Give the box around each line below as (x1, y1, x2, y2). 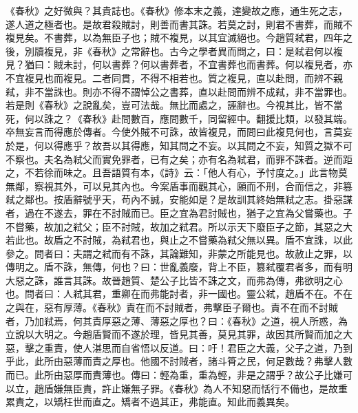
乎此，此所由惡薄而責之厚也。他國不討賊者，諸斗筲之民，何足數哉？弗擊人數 (6, 354, 352, 368)
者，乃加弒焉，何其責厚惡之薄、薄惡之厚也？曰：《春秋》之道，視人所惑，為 (6, 313, 348, 328)
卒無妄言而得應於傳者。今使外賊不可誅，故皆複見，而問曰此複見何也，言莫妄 (6, 125, 352, 139)
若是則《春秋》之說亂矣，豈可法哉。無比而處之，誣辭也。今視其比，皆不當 (6, 98, 343, 112)
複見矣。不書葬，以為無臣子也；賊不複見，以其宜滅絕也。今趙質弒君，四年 (6, 30, 343, 45)
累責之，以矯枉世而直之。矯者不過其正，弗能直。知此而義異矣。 (6, 394, 295, 409)
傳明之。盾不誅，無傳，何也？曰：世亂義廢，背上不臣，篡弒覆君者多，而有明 (6, 260, 352, 274)
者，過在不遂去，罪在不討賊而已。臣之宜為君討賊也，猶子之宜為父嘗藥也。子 (6, 205, 352, 220)
